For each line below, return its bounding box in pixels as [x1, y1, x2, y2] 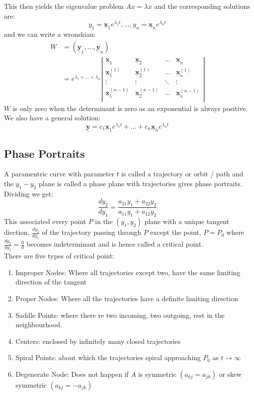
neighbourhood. [15, 319, 62, 330]
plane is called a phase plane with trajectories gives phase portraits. [39, 178, 242, 189]
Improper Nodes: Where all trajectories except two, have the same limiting [15, 267, 240, 277]
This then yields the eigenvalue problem [4, 1, 124, 11]
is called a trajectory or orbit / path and [121, 169, 244, 179]
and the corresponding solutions [154, 1, 250, 11]
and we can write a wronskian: [4, 29, 96, 39]
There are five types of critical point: [4, 251, 114, 261]
